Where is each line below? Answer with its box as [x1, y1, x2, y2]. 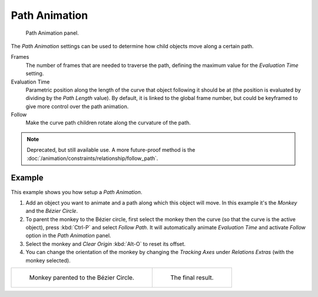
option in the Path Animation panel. [25, 232, 111, 239]
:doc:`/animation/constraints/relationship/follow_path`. [26, 155, 158, 162]
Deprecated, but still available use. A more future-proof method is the [26, 146, 196, 153]
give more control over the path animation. [25, 103, 129, 110]
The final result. [170, 273, 214, 282]
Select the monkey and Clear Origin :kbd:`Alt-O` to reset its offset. [25, 240, 185, 247]
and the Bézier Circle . [25, 208, 78, 215]
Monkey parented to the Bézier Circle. [29, 273, 135, 282]
